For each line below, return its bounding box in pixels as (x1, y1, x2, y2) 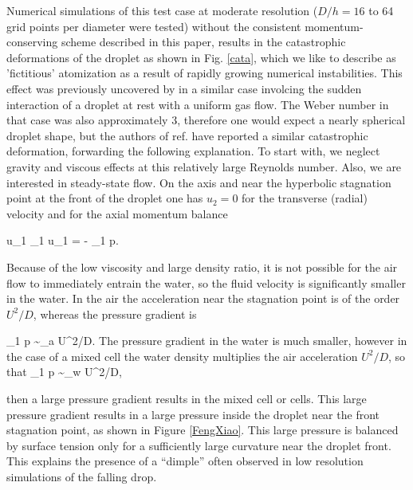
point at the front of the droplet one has (6, 190, 203, 206)
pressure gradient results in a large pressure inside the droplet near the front (6, 406, 380, 422)
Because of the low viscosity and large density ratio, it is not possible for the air (6, 258, 398, 275)
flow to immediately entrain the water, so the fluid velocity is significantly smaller (6, 274, 406, 291)
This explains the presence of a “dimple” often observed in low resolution (6, 453, 364, 469)
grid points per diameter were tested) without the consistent (6, 18, 301, 34)
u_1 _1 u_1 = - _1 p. (6, 232, 119, 249)
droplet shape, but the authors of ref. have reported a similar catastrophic (6, 127, 368, 143)
